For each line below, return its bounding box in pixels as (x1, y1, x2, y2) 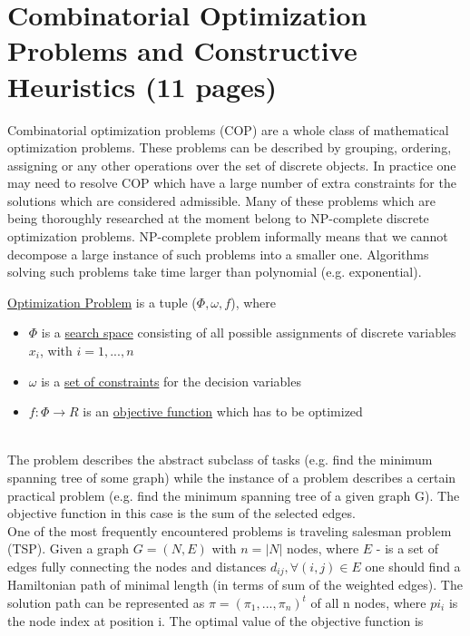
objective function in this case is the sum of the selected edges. (7, 504, 356, 523)
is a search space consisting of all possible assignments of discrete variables (41, 323, 456, 342)
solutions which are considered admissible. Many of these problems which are (7, 191, 436, 210)
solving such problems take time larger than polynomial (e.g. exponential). (7, 262, 422, 281)
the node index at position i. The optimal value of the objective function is (7, 611, 424, 630)
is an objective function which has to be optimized (83, 402, 363, 421)
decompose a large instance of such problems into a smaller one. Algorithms (7, 244, 429, 263)
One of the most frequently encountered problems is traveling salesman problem (7, 521, 452, 540)
